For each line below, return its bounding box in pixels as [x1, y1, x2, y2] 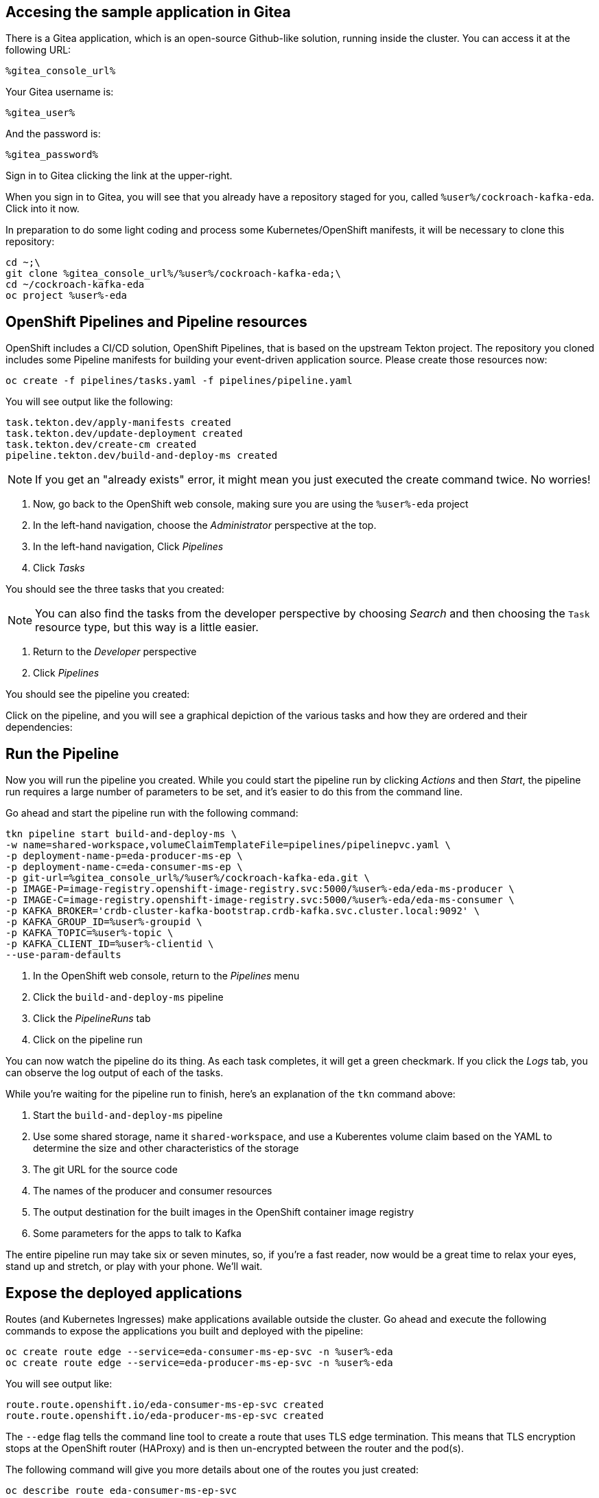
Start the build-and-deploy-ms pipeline [33, 1109, 223, 1122]
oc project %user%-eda [5, 290, 128, 302]
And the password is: [5, 128, 101, 140]
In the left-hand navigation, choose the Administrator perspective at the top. [33, 519, 377, 532]
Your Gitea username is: [5, 86, 114, 98]
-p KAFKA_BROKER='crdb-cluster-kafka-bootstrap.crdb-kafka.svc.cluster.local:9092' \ [5, 905, 480, 917]
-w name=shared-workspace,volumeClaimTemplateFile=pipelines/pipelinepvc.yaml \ [5, 839, 451, 851]
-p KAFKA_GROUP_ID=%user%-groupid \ [5, 916, 202, 928]
